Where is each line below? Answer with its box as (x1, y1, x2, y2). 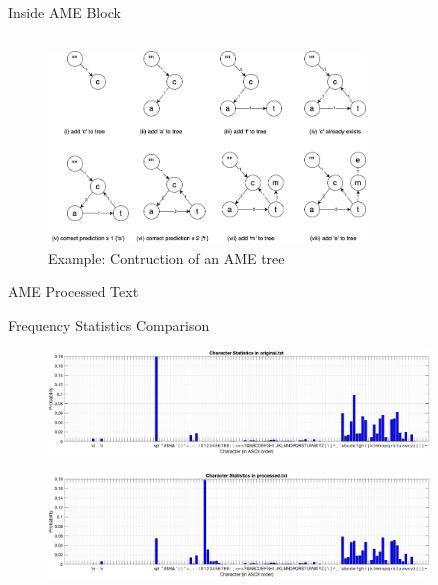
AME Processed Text (8, 281, 139, 302)
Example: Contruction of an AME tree (48, 247, 285, 268)
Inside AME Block (8, 2, 121, 22)
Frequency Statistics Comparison (8, 315, 210, 335)
